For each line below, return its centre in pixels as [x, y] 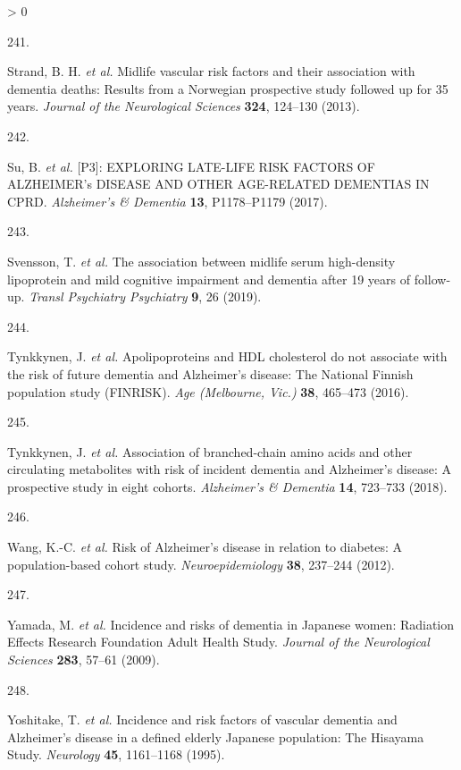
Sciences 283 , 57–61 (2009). [84, 660]
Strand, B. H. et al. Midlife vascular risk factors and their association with [211, 71]
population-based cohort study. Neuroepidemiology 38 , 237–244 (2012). [201, 564]
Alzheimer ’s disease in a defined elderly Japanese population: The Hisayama [216, 736]
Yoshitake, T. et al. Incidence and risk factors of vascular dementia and [202, 719]
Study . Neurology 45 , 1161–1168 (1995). [116, 754]
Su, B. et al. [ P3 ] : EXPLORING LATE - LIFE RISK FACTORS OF [191, 166]
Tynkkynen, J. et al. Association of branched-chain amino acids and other [210, 451]
